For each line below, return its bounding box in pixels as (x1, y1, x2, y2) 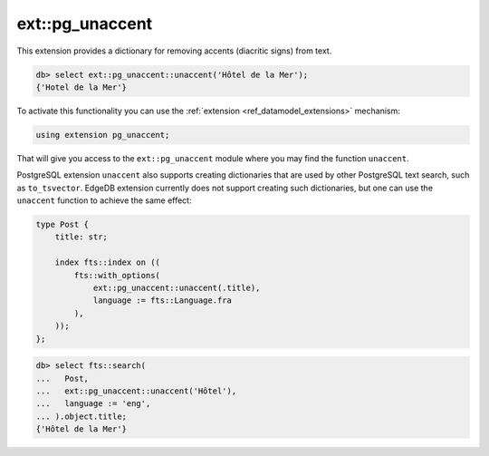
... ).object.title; (35, 411, 127, 422)
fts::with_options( (73, 270, 160, 280)
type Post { (35, 219, 90, 230)
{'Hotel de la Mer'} (35, 82, 127, 92)
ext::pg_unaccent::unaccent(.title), (92, 282, 261, 293)
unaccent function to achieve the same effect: (16, 195, 192, 206)
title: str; (54, 232, 109, 242)
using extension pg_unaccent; (35, 130, 170, 140)
